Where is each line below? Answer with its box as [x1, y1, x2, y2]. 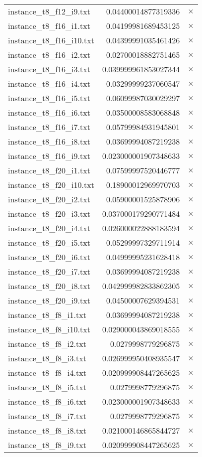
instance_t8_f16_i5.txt [8, 92, 90, 104]
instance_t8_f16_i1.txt [8, 20, 90, 31]
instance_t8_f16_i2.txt [8, 49, 90, 60]
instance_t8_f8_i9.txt [8, 439, 86, 451]
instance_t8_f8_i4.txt [8, 367, 86, 378]
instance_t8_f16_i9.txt [8, 150, 90, 161]
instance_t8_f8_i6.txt [8, 396, 86, 407]
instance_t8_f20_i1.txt [8, 164, 90, 176]
